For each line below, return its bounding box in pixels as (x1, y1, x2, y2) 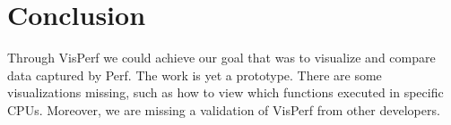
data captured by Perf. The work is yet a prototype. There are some (7, 65, 382, 84)
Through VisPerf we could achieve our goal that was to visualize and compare (7, 48, 436, 67)
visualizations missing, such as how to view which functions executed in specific (7, 83, 444, 102)
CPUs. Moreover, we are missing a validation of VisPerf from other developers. (7, 100, 440, 119)
